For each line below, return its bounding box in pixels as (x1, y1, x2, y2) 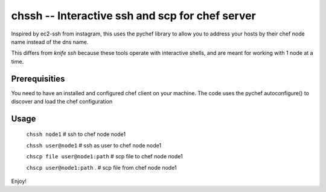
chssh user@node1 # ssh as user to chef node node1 (26, 141, 162, 149)
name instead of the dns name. (11, 38, 89, 45)
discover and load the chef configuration (11, 98, 113, 105)
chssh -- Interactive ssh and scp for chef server (11, 9, 256, 22)
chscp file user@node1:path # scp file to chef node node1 (26, 153, 184, 160)
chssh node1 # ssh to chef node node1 (26, 131, 126, 138)
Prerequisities (11, 73, 65, 84)
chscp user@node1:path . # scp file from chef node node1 (26, 164, 177, 171)
